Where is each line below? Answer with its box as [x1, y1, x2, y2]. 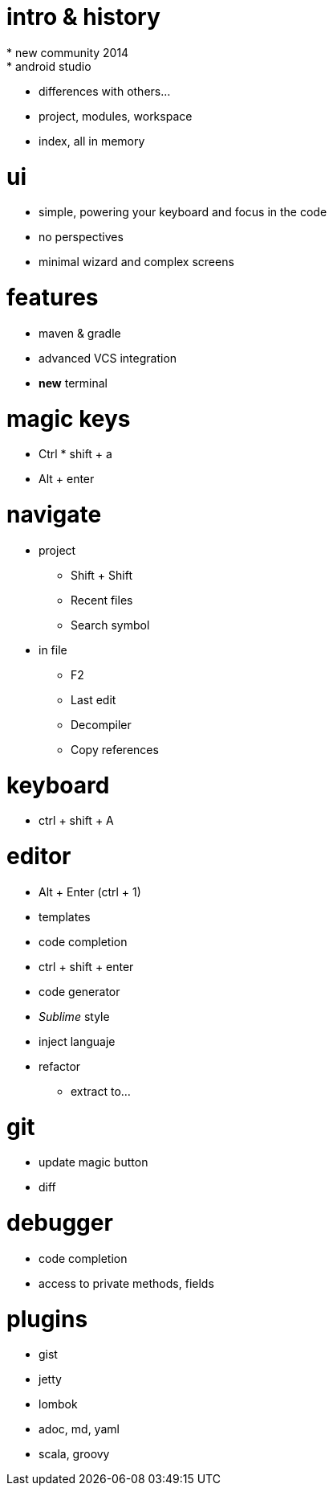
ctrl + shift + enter [39, 959, 134, 973]
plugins [6, 1305, 88, 1333]
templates [39, 909, 91, 924]
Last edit [71, 692, 116, 707]
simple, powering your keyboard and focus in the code [39, 205, 327, 219]
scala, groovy [39, 1447, 110, 1461]
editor [6, 842, 71, 870]
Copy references [71, 742, 159, 756]
